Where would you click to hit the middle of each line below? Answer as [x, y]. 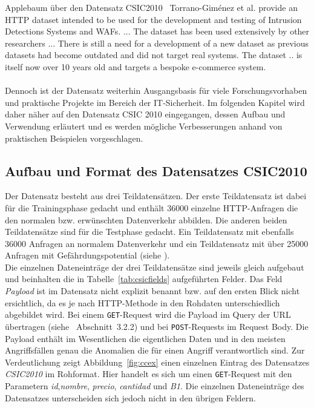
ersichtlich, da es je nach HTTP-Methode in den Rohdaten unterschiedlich [142, 302]
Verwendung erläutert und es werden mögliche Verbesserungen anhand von [144, 126]
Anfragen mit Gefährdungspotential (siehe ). [87, 255]
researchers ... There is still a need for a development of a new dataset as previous [157, 43]
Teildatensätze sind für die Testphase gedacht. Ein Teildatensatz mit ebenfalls [149, 232]
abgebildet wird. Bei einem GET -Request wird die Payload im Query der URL [148, 314]
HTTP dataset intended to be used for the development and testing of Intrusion [153, 19]
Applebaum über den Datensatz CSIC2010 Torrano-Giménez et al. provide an [151, 7]
